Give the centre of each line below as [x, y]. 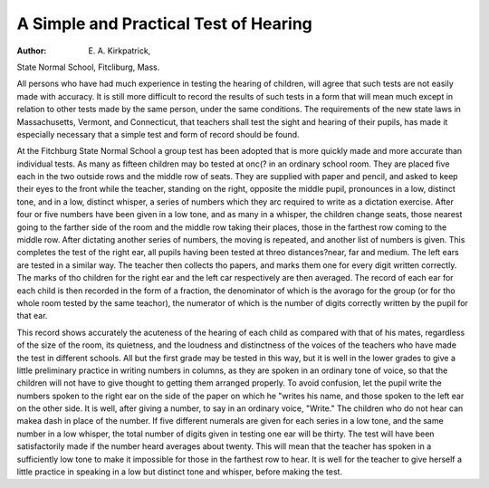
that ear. [32, 316]
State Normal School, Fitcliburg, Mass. [88, 67]
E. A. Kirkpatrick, [120, 51]
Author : [32, 51]
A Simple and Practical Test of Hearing [164, 24]
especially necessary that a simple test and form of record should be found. [158, 134]
